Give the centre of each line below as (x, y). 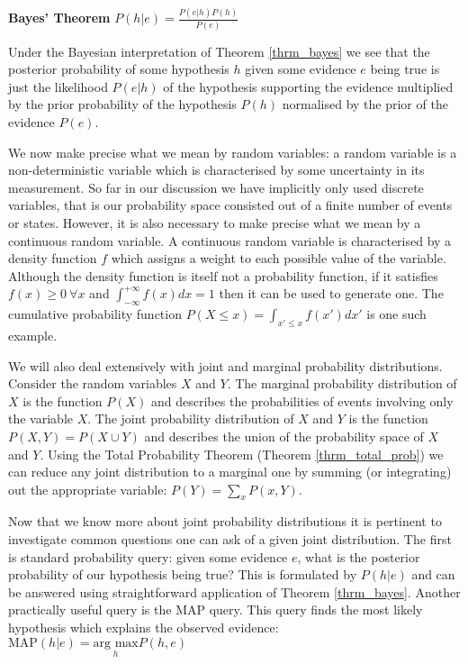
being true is (405, 69)
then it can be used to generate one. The (331, 293)
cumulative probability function (95, 314)
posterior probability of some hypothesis (119, 69)
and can (433, 574)
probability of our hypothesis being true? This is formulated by (183, 574)
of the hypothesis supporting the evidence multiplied (308, 86)
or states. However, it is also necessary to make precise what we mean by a (215, 222)
